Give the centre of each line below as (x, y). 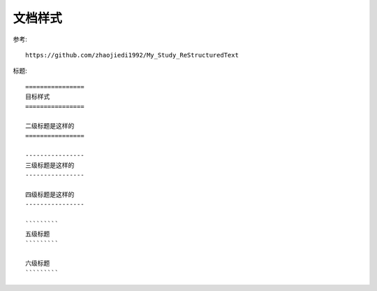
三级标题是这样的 (50, 165)
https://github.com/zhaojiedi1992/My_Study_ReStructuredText (132, 55)
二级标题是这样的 (50, 126)
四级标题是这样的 (50, 195)
